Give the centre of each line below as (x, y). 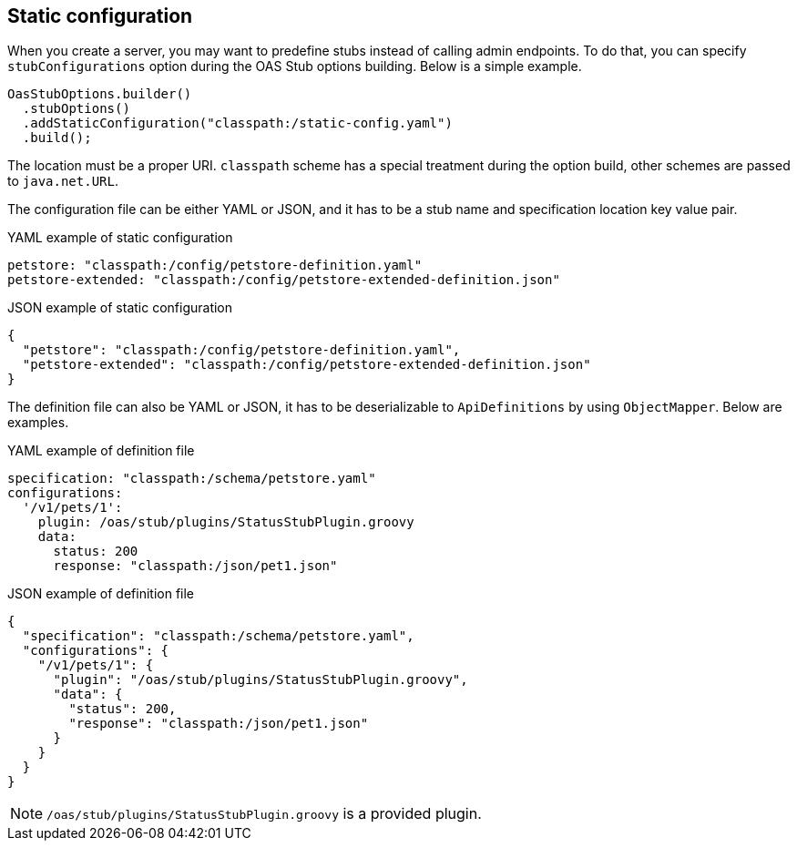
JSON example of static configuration (120, 308)
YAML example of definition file (101, 451)
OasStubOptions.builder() (100, 94)
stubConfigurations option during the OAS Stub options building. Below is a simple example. (295, 66)
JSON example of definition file (101, 594)
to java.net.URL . (63, 181)
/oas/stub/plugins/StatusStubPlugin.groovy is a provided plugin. (264, 814)
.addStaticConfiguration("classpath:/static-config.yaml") (237, 123)
